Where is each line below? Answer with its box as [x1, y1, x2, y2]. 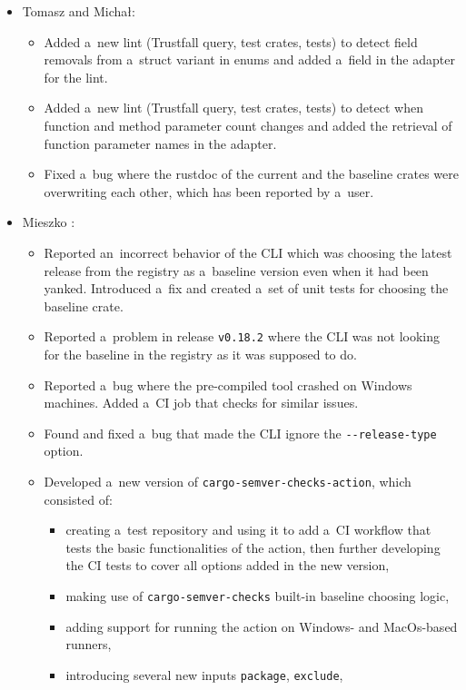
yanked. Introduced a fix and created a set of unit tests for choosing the [44, 279, 449, 298]
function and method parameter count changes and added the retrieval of [44, 115, 452, 134]
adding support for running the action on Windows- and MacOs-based [65, 616, 458, 636]
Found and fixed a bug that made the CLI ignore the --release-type [44, 423, 437, 442]
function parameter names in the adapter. [44, 133, 277, 153]
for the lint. [44, 67, 108, 86]
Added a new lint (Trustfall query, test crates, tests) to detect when [44, 98, 423, 117]
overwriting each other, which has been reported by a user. [44, 182, 374, 201]
